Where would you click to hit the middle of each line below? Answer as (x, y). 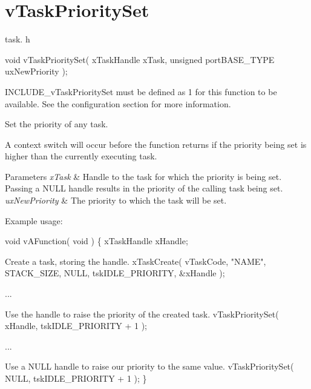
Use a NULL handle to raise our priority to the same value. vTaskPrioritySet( (149, 366)
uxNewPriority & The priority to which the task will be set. (116, 200)
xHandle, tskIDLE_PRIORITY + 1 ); (76, 326)
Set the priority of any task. (57, 124)
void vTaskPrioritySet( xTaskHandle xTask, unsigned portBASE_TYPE (140, 59)
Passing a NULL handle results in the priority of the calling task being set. (144, 188)
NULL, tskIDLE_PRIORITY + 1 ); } (76, 378)
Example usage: (34, 220)
